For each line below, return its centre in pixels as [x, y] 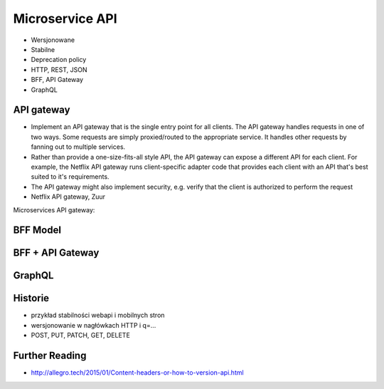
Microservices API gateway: [54, 209]
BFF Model [37, 230]
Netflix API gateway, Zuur [68, 197]
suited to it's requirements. [70, 177]
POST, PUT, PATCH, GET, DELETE [81, 336]
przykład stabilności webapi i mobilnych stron [98, 315]
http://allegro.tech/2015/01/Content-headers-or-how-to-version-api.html [138, 373]
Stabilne [43, 49]
